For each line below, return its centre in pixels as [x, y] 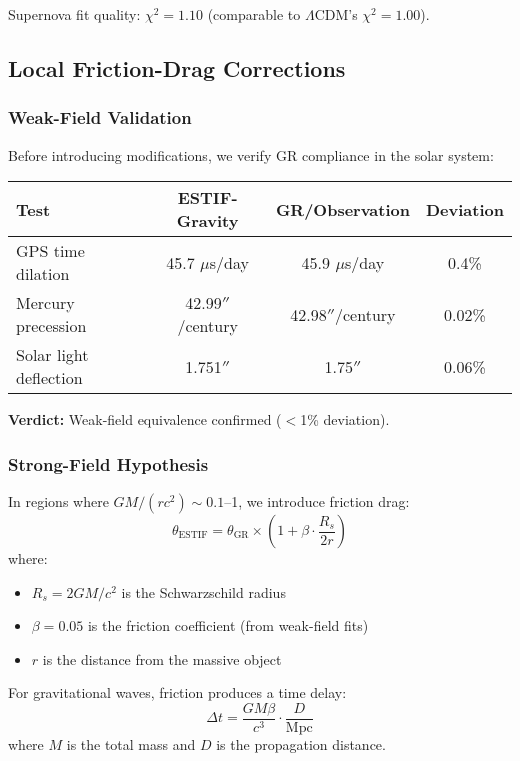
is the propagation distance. [301, 744]
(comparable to [254, 14]
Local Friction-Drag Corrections [177, 67]
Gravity [207, 221]
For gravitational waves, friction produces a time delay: [177, 692]
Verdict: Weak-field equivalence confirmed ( [145, 419]
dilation [43, 274]
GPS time [50, 251]
